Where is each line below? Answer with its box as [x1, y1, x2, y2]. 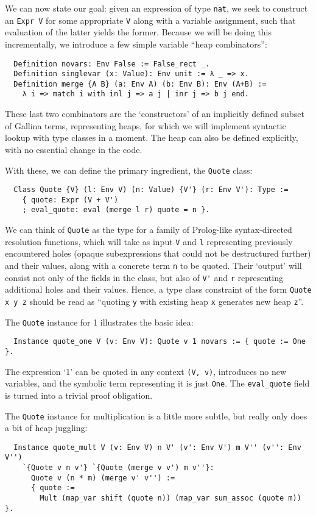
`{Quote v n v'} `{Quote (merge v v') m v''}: [22, 463, 214, 472]
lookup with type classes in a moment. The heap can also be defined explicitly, [5, 131, 298, 144]
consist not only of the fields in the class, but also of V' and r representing [5, 271, 283, 283]
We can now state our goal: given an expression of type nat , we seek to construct [5, 2, 308, 14]
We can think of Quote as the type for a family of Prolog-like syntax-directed [5, 223, 292, 236]
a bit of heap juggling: [5, 421, 88, 434]
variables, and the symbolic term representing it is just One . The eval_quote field [5, 377, 310, 390]
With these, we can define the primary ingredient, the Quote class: [5, 163, 253, 176]
